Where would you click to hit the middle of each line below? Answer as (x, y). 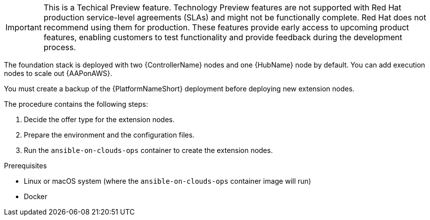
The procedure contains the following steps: (76, 104)
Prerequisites (26, 166)
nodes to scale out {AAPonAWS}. (58, 73)
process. (60, 47)
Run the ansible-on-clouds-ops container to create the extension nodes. (148, 150)
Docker (36, 196)
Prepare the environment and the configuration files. (109, 135)
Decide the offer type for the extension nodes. (99, 119)
